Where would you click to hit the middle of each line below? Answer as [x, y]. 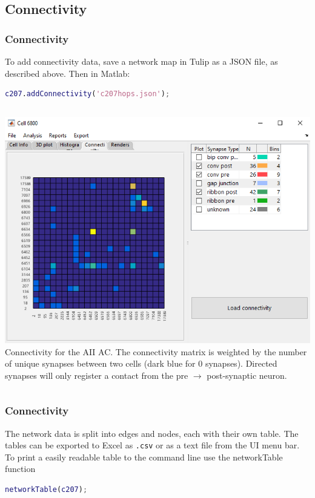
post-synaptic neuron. [247, 375]
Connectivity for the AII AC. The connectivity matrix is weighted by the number [156, 351]
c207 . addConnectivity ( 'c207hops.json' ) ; [88, 94]
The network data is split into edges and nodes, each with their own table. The [152, 433]
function [20, 469]
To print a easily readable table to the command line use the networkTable [144, 457]
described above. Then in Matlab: [68, 73]
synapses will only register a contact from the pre [97, 375]
